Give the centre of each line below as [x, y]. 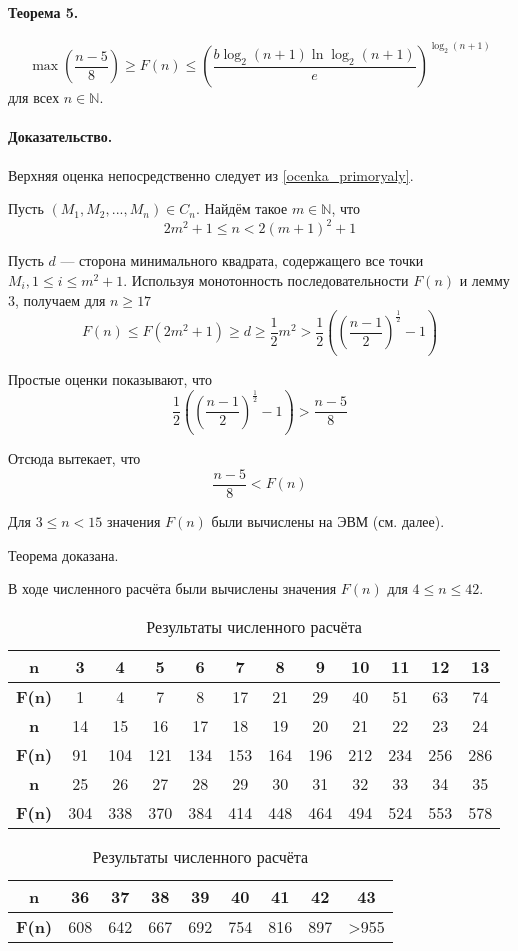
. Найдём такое [242, 208]
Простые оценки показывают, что [110, 378]
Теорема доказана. [63, 554]
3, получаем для [57, 299]
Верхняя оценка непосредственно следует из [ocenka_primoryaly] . [211, 174]
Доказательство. [60, 136]
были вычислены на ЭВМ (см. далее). [328, 520]
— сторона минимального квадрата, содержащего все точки [242, 260]
